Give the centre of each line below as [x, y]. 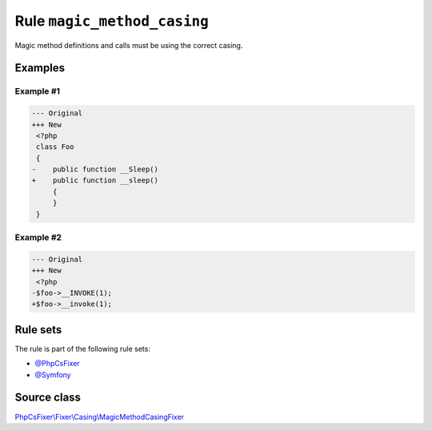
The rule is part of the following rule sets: [83, 348]
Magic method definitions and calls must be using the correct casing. [129, 45]
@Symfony [53, 375]
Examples [40, 68]
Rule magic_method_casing [112, 21]
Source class [48, 398]
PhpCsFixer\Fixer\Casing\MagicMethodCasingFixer [99, 417]
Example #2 [38, 237]
